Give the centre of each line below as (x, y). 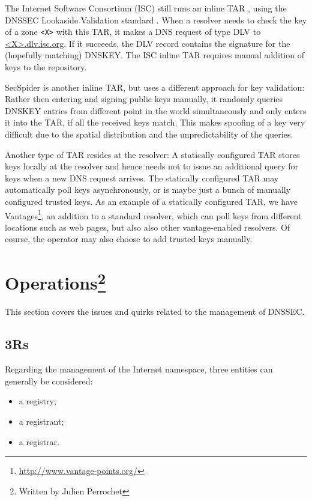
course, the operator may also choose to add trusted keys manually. (129, 239)
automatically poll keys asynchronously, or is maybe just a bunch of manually (148, 190)
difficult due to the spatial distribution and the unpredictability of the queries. (149, 134)
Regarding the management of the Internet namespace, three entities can (139, 369)
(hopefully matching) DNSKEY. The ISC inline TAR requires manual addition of (154, 55)
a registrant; (41, 421)
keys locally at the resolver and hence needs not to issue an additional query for (151, 166)
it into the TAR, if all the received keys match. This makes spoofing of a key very (155, 122)
